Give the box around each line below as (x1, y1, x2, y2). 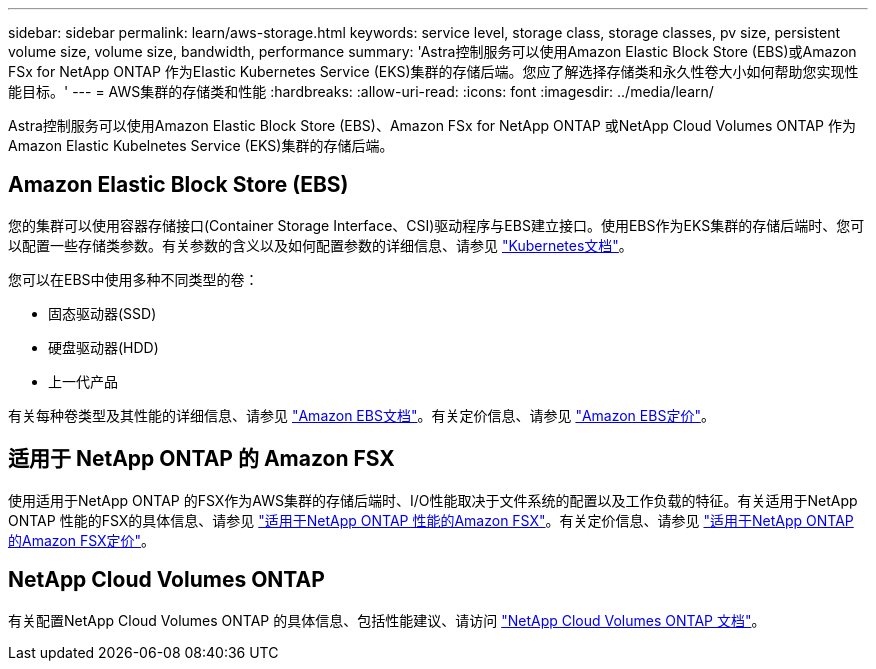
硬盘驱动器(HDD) (48, 338, 159, 356)
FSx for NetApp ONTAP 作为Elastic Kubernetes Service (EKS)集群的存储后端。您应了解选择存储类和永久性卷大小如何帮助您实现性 (8, 63, 859, 80)
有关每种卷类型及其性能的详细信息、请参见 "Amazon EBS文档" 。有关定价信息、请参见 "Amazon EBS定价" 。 (8, 406, 715, 424)
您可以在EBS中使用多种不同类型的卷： (8, 270, 259, 288)
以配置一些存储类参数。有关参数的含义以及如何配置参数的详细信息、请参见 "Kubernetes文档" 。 (8, 236, 633, 254)
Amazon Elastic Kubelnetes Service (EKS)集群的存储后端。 (8, 137, 394, 154)
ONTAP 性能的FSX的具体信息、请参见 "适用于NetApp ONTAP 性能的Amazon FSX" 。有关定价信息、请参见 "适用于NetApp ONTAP (8, 511, 854, 529)
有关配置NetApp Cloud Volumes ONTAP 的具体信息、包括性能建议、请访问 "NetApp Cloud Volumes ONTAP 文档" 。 (8, 611, 766, 629)
